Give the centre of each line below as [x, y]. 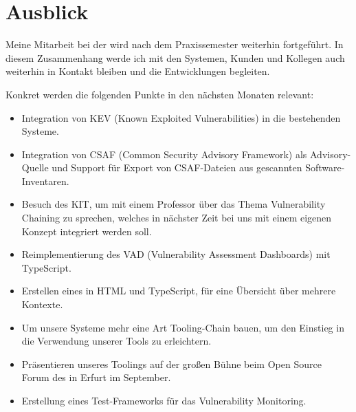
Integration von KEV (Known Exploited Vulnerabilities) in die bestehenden [181, 117]
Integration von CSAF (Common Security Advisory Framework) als [164, 154]
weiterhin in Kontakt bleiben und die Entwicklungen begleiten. [138, 71]
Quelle [35, 167]
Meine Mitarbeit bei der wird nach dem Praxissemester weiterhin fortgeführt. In [175, 44]
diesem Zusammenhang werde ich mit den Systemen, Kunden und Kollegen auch [175, 57]
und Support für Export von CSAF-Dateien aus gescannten [177, 167]
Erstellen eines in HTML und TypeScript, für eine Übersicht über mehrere [179, 291]
